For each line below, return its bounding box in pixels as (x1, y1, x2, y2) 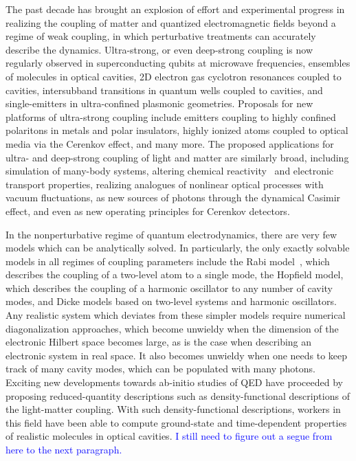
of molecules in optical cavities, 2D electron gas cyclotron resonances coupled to (5, 69, 342, 83)
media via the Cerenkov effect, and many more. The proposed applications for (5, 136, 334, 150)
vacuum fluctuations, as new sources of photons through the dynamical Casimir (5, 190, 341, 205)
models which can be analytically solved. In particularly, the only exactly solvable (5, 240, 350, 255)
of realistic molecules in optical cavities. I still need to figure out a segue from (5, 429, 333, 443)
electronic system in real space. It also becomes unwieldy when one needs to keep (5, 348, 348, 362)
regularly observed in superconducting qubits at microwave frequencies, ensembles (5, 56, 351, 70)
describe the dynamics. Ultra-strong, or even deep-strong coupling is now (5, 42, 313, 56)
